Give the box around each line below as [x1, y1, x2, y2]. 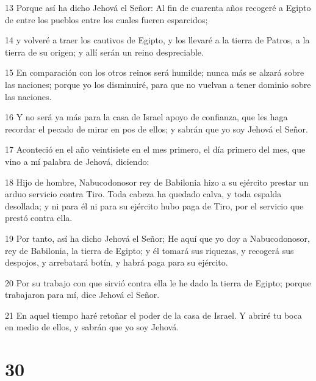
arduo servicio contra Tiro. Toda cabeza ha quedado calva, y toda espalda [5, 187, 282, 200]
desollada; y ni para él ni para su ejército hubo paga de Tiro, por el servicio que [5, 199, 304, 212]
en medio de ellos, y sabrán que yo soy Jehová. [5, 321, 179, 333]
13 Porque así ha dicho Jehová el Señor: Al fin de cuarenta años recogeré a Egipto [5, 1, 311, 13]
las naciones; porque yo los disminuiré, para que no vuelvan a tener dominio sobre [5, 78, 311, 90]
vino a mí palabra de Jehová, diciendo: [5, 154, 149, 167]
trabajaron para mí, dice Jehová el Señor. [5, 288, 160, 301]
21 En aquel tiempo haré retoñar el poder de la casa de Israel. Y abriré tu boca [5, 308, 302, 321]
